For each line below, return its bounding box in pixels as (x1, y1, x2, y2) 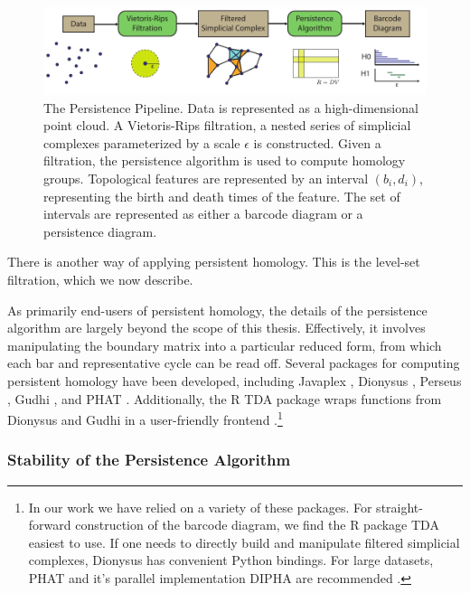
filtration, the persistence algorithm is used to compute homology (43, 151, 406, 170)
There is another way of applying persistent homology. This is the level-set (7, 252, 420, 271)
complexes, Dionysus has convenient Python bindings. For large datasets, (28, 551, 434, 569)
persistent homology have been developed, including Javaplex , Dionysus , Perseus (7, 371, 462, 390)
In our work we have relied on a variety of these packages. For (28, 497, 372, 516)
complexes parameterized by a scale (43, 133, 240, 152)
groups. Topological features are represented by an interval (43, 169, 369, 188)
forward (28, 515, 71, 534)
